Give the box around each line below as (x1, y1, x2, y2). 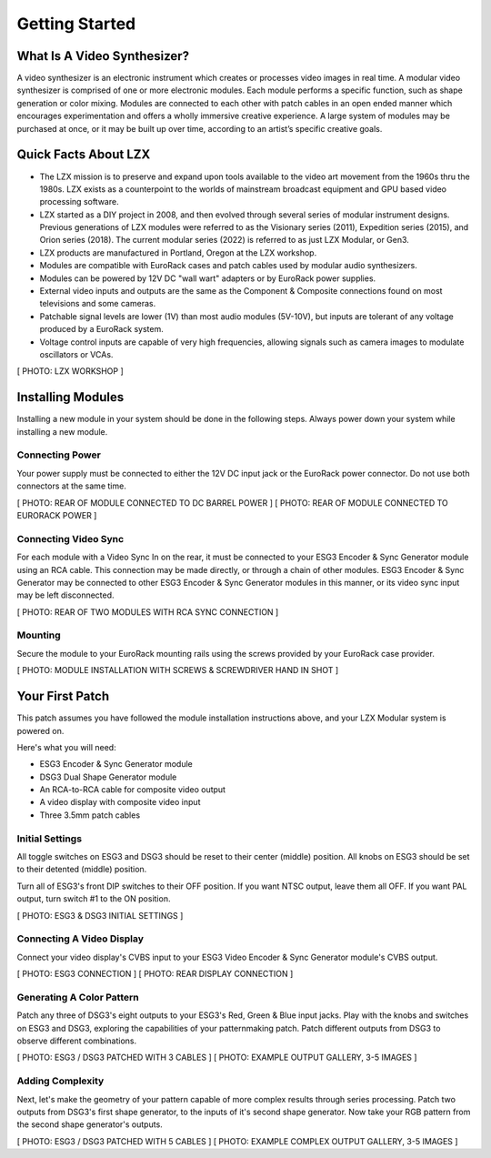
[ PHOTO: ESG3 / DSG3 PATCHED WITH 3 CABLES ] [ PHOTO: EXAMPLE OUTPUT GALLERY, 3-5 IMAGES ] (16, 1052, 417, 1063)
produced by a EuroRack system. (39, 324, 164, 335)
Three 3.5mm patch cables (39, 810, 141, 821)
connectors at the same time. (16, 480, 126, 491)
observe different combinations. (16, 1035, 137, 1046)
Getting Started (16, 14, 136, 34)
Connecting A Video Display (16, 932, 145, 945)
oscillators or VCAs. (39, 349, 114, 359)
